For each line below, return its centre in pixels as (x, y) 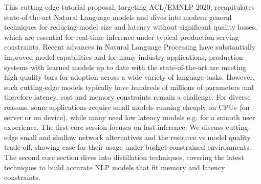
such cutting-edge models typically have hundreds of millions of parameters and (129, 87)
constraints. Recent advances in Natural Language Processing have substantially (130, 47)
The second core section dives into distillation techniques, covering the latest (124, 157)
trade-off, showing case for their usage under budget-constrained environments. (128, 147)
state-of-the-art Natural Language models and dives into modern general (118, 17)
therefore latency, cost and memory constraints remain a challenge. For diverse (127, 97)
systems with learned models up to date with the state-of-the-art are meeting (125, 67)
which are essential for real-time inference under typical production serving (122, 37)
